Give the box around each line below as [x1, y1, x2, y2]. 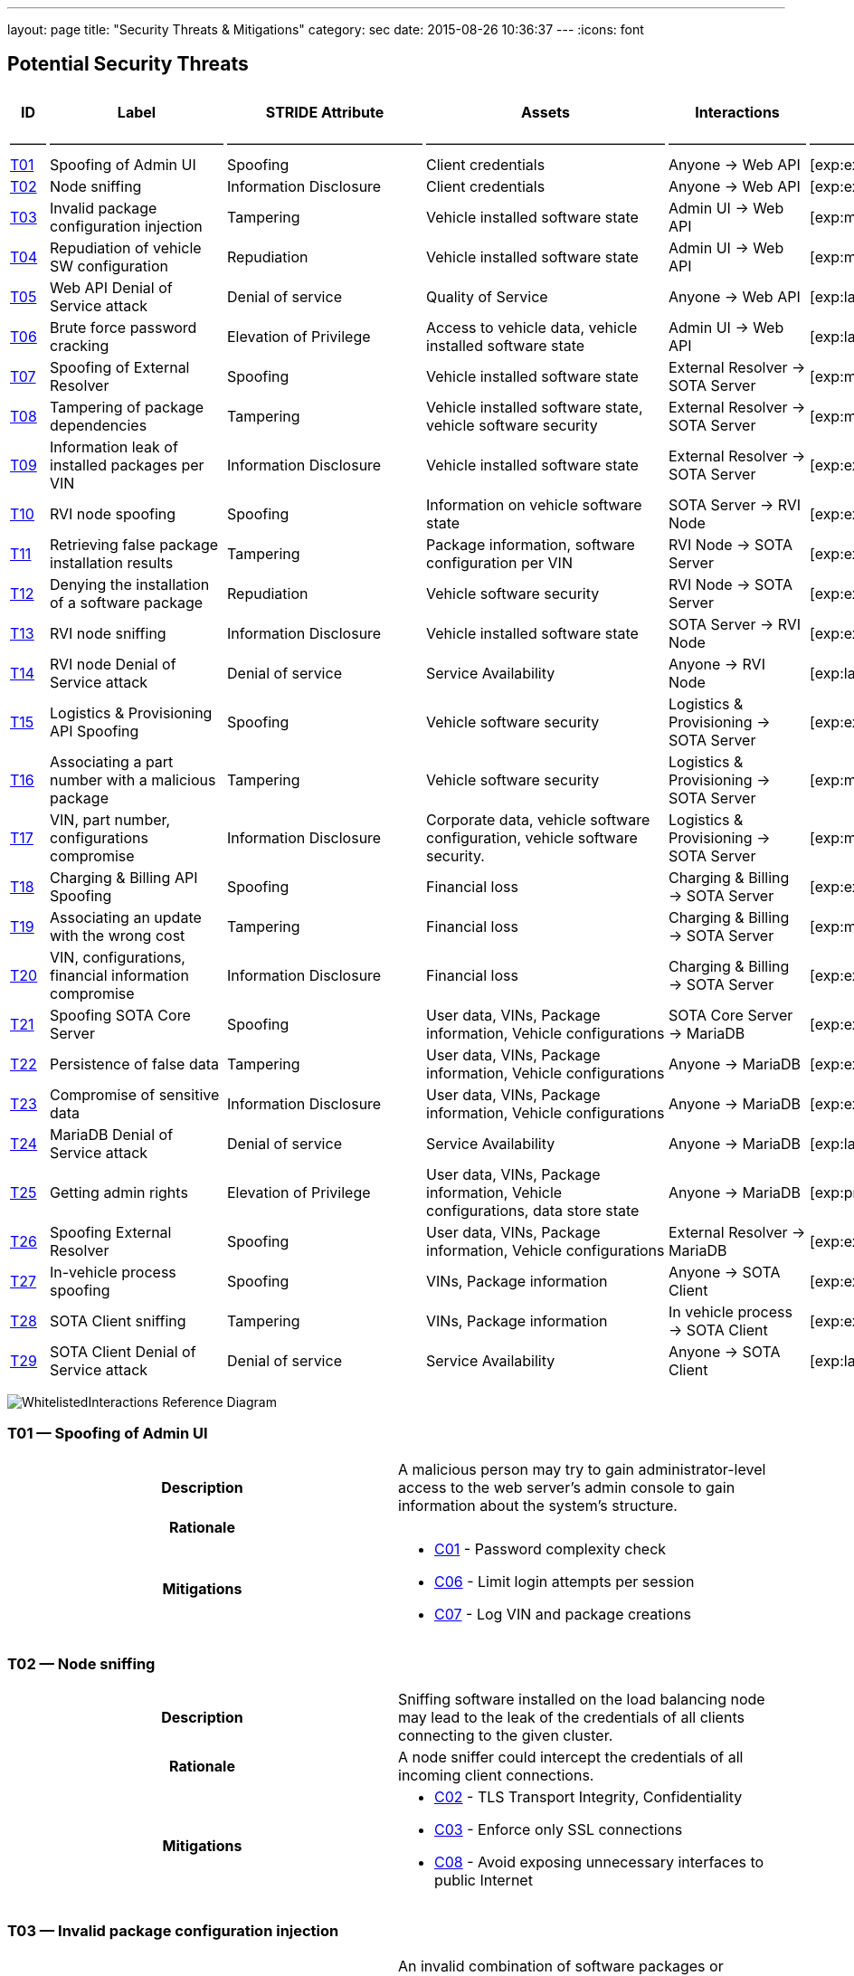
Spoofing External [50, 1222, 172, 1241]
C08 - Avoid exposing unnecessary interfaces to [434, 1853, 764, 1872]
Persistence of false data [50, 1054, 219, 1073]
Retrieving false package [50, 535, 219, 554]
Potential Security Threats [7, 52, 249, 76]
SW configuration [50, 256, 168, 275]
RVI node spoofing [50, 504, 176, 523]
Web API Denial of [50, 278, 173, 297]
